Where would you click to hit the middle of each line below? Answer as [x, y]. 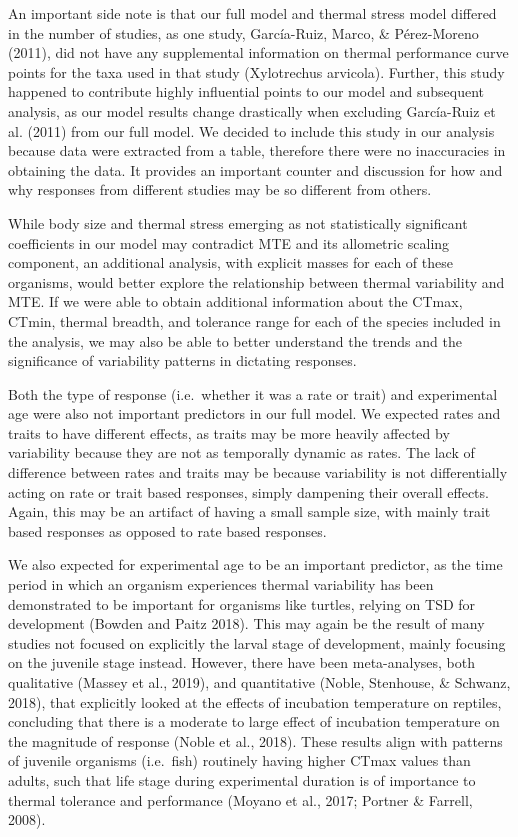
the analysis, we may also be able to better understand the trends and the [235, 340]
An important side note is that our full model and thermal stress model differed [252, 13]
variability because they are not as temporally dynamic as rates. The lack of [241, 452]
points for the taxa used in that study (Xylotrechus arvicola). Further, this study [256, 71]
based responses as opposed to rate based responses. [167, 530]
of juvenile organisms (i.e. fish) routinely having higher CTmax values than [239, 760]
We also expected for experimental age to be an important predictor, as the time [255, 564]
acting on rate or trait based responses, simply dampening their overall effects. [248, 491]
